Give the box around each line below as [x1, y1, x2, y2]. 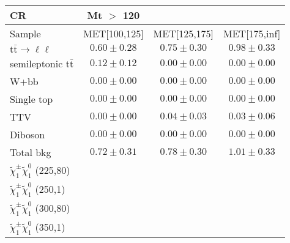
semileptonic [10, 56, 63, 70]
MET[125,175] [153, 26, 214, 40]
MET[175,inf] [223, 26, 281, 40]
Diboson [10, 127, 45, 141]
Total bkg [10, 144, 51, 159]
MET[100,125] [83, 26, 144, 40]
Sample [10, 26, 41, 40]
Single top [10, 91, 53, 106]
